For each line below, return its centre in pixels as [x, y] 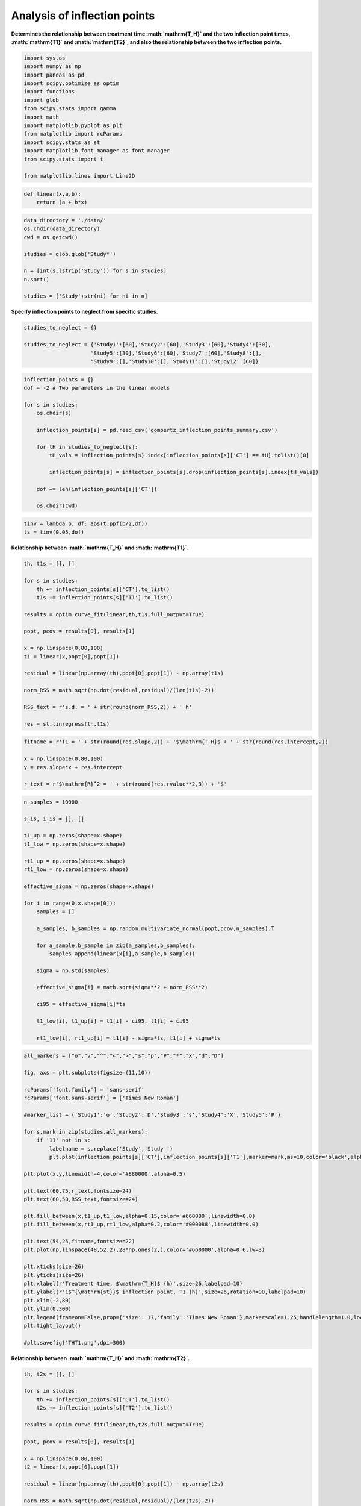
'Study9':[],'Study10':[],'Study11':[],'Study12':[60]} [174, 361]
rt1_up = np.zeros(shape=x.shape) [75, 861]
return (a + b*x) [62, 202]
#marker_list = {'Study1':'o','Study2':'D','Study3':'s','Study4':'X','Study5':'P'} [152, 1115]
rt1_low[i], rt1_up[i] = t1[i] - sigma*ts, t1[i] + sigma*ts [128, 1038]
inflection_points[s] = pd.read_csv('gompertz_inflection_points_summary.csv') [157, 430]
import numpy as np [52, 67]
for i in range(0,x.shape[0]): [70, 903]
